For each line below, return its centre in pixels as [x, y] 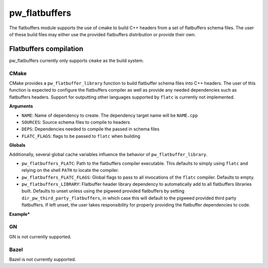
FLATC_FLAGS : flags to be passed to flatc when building [81, 136]
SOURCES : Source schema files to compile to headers [76, 122]
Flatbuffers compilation [46, 49]
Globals [17, 145]
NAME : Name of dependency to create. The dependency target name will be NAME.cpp [110, 115]
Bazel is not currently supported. [43, 259]
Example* [20, 214]
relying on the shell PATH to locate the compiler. [70, 170]
